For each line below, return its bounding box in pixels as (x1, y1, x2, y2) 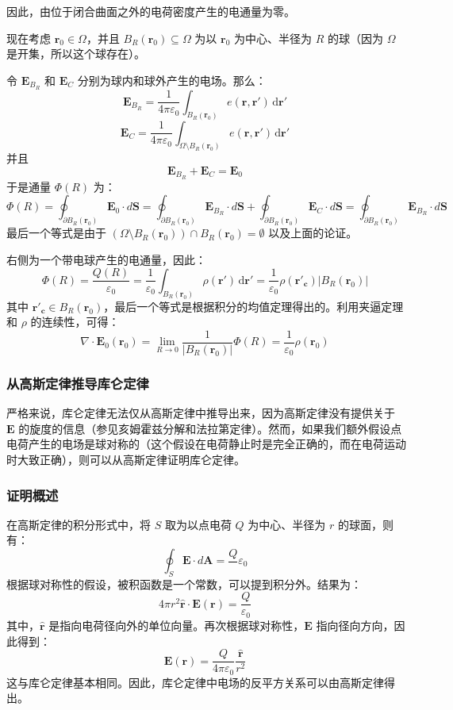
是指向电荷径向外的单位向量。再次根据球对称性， (48, 616, 305, 633)
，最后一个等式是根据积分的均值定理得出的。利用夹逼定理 (103, 297, 404, 314)
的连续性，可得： (30, 313, 120, 330)
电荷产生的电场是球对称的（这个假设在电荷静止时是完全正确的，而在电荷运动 (6, 436, 406, 452)
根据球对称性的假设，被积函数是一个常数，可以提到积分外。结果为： (6, 575, 362, 592)
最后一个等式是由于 (6, 225, 106, 241)
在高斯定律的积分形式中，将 (6, 516, 151, 532)
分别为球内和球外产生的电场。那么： (77, 71, 267, 88)
